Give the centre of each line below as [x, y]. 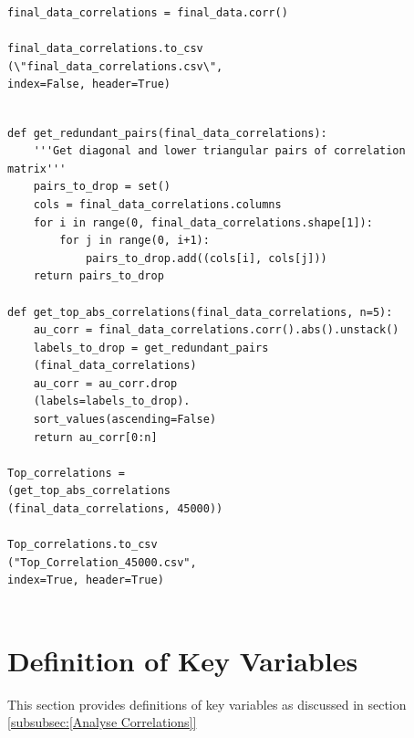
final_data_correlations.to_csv [105, 49]
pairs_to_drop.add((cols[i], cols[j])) [206, 258]
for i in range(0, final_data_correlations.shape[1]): [203, 222]
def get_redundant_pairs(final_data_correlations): [167, 133]
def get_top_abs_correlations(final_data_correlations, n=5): [200, 312]
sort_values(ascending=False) [125, 420]
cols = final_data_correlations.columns [157, 204]
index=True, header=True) [86, 580]
